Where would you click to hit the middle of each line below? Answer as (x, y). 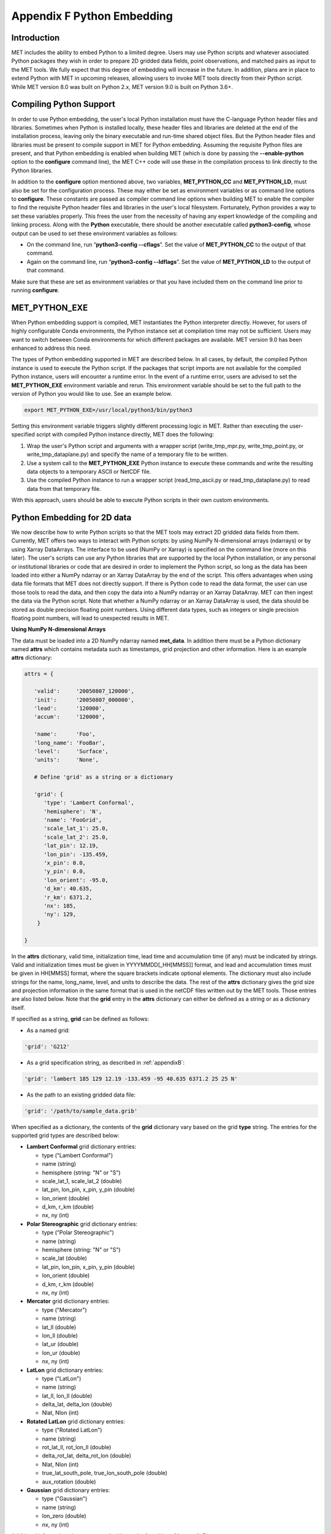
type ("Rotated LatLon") (72, 1430)
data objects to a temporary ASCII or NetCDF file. (89, 471)
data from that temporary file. (64, 488)
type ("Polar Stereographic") (78, 1233)
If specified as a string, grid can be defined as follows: (80, 1019)
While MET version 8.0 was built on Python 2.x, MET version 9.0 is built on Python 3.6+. (122, 87)
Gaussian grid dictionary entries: (68, 1490)
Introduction (36, 38)
